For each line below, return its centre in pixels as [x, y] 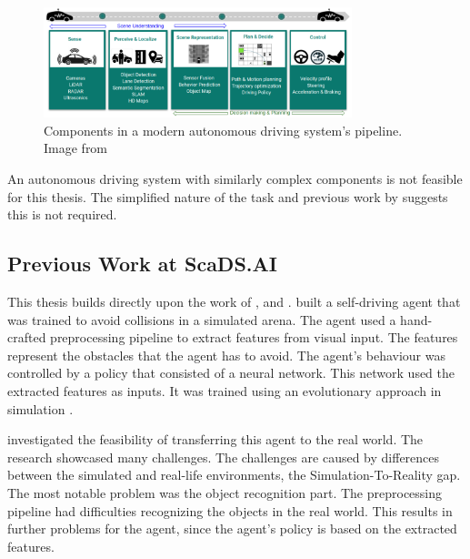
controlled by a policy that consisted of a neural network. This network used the [231, 373]
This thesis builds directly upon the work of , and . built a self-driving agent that [234, 301]
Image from [76, 148]
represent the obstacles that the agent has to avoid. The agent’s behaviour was [226, 355]
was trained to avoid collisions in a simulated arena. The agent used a [202, 319]
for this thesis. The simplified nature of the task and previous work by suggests [228, 196]
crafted [27, 337]
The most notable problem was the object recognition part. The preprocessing [225, 492]
